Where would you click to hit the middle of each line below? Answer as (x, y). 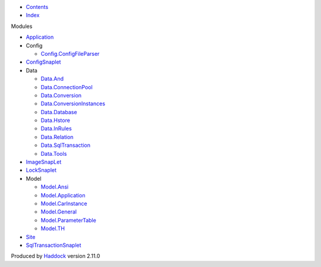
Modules (22, 26)
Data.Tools (54, 153)
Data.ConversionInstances (73, 103)
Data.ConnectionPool (67, 87)
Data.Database (59, 112)
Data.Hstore (56, 120)
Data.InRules (56, 128)
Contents (37, 7)
